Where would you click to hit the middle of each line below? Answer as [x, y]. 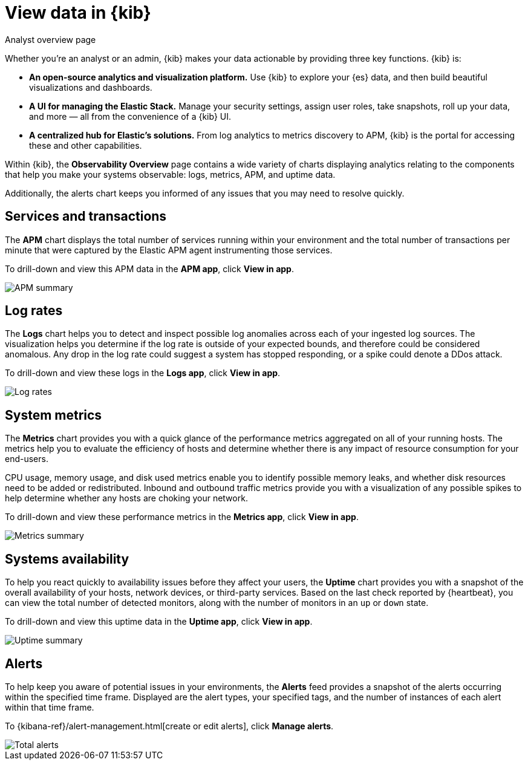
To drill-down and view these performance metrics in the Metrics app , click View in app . [182, 517]
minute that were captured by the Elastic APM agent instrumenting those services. [169, 250]
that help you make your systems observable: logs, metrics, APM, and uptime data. [170, 174]
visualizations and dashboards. [91, 87]
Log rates [34, 311]
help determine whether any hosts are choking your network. [126, 498]
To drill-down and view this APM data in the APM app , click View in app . [149, 269]
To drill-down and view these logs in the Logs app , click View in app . [143, 373]
